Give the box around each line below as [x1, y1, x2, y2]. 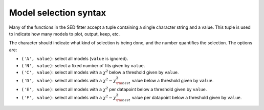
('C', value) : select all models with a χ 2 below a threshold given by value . [21, 69, 179, 75]
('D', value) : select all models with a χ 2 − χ [21, 77, 116, 84]
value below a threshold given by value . [132, 78, 214, 84]
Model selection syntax [9, 7, 106, 18]
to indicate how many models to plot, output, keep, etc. [9, 31, 120, 37]
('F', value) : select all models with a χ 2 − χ [21, 94, 116, 101]
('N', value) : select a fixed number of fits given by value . [21, 62, 145, 68]
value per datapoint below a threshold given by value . [132, 95, 242, 101]
